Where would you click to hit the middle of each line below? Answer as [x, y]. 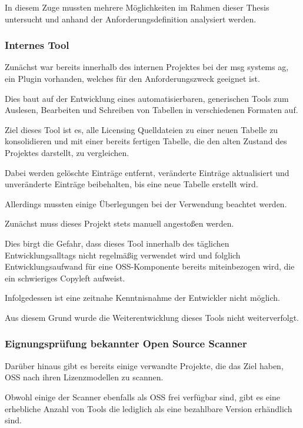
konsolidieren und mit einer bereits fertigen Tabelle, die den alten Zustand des [146, 141]
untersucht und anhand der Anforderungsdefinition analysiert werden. [131, 19]
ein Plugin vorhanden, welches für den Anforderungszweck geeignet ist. [132, 78]
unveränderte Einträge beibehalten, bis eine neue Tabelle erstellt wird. [131, 184]
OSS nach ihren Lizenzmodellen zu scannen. [84, 377]
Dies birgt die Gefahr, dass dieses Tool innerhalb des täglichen [117, 243]
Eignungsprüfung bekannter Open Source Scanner [126, 344]
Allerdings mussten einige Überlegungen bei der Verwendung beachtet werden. [146, 203]
